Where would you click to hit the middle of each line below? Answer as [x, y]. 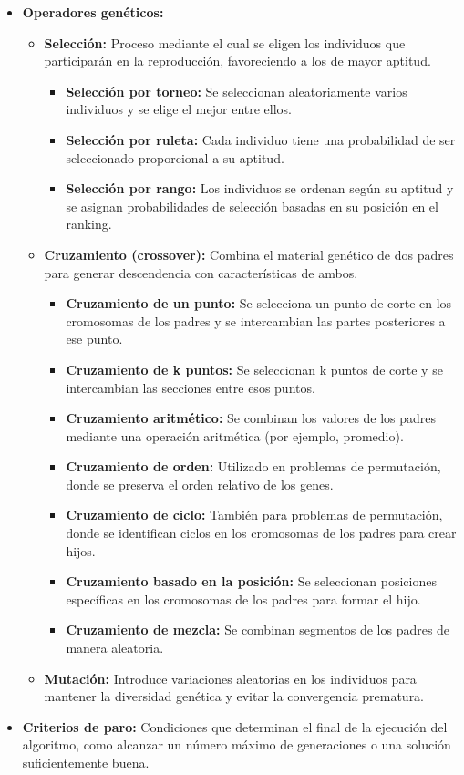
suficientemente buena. [86, 762]
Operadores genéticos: [93, 12]
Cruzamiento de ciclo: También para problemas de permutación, [254, 515]
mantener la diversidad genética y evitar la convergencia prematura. [234, 696]
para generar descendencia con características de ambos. [201, 272]
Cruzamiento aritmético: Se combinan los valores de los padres [251, 418]
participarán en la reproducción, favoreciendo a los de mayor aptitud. [237, 61]
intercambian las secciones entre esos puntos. [191, 387]
